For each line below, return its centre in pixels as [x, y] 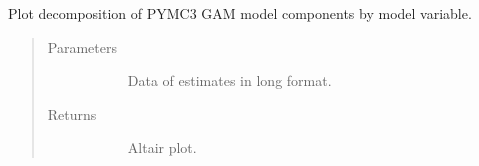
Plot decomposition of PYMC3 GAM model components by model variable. [240, 13]
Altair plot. [162, 147]
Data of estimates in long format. [229, 80]
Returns [72, 113]
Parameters [82, 46]
